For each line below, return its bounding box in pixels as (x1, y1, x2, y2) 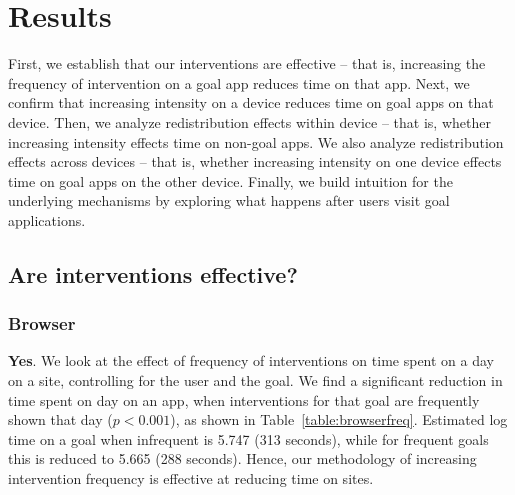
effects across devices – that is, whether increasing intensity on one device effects (8, 151, 502, 172)
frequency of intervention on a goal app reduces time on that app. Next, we (8, 72, 470, 93)
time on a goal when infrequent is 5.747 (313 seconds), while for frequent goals (8, 428, 489, 449)
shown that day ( (8, 409, 113, 430)
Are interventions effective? (8, 258, 298, 289)
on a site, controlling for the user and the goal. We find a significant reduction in (8, 370, 503, 391)
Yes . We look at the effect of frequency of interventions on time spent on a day (8, 350, 494, 371)
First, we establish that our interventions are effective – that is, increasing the (8, 53, 486, 74)
